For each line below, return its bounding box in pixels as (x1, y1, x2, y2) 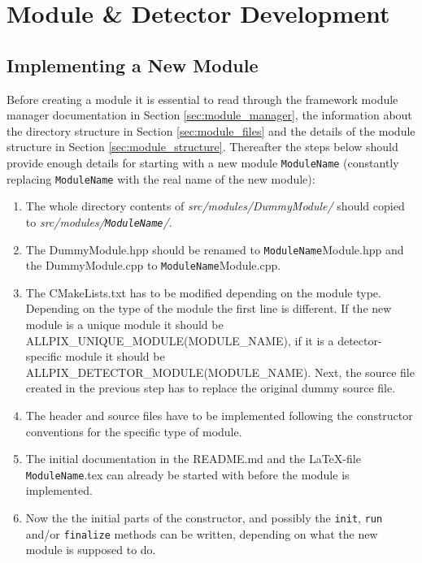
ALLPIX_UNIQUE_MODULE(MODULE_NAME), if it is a (25, 331, 334, 349)
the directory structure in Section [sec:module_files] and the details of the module (7, 122, 415, 139)
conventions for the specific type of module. (25, 422, 242, 440)
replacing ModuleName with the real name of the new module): (7, 170, 315, 187)
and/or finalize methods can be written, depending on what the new (25, 525, 378, 542)
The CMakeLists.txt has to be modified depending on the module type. (25, 284, 381, 301)
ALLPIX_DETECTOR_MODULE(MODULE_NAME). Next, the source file (25, 363, 415, 380)
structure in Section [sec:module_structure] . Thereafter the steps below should (7, 138, 398, 155)
